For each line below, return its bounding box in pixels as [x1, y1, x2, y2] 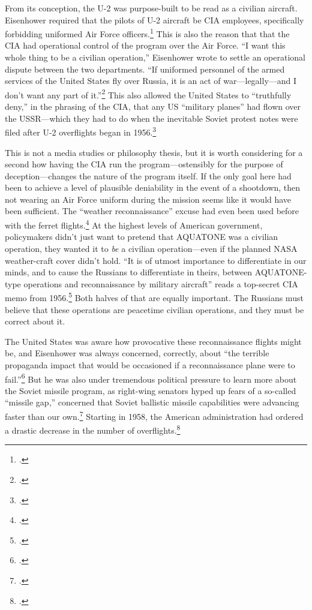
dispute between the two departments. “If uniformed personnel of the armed [5, 62, 285, 75]
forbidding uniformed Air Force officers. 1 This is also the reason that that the [5, 26, 290, 40]
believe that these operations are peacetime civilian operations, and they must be [5, 303, 304, 315]
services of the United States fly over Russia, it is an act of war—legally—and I [5, 74, 297, 87]
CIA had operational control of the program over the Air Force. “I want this [5, 39, 286, 52]
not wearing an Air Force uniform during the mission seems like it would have [5, 193, 292, 205]
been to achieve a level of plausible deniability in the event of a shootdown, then [5, 181, 301, 194]
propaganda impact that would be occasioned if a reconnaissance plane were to [5, 358, 295, 371]
